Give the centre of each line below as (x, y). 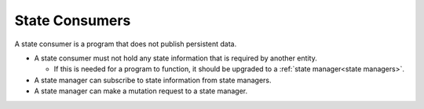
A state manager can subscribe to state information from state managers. (153, 80)
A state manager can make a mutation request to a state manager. (141, 91)
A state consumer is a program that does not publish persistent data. (126, 44)
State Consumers (73, 20)
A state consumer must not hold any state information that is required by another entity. (175, 58)
